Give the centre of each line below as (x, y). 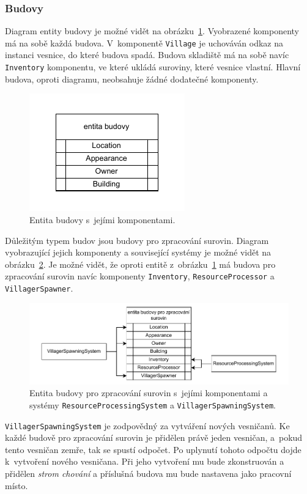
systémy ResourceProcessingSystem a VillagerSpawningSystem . (153, 404)
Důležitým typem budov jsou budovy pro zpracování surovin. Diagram (137, 240)
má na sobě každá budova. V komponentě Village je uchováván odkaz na (144, 42)
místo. (17, 485)
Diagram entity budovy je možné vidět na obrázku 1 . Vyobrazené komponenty (152, 31)
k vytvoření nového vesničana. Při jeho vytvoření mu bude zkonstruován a (145, 461)
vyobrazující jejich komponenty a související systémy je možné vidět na (138, 252)
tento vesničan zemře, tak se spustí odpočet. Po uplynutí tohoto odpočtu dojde (153, 449)
